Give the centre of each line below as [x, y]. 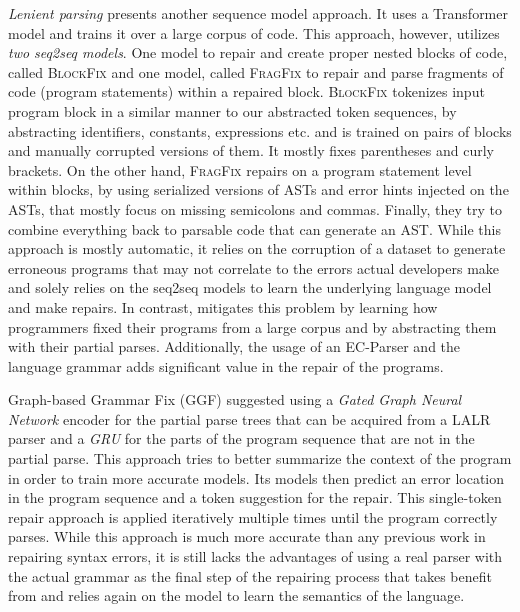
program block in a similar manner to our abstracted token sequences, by [232, 110]
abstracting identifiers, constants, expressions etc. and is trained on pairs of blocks [260, 130]
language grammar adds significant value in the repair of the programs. [226, 365]
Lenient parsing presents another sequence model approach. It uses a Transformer [258, 13]
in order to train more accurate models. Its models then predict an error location [256, 477]
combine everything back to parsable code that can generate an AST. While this [254, 228]
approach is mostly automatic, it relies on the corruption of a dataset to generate [257, 248]
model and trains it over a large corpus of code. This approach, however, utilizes [254, 32]
